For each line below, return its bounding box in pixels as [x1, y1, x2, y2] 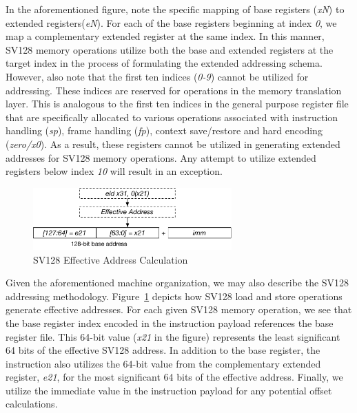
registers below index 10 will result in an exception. [6, 164, 223, 178]
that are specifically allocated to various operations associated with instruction [6, 109, 338, 124]
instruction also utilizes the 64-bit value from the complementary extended [6, 356, 321, 370]
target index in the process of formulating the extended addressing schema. [6, 56, 323, 70]
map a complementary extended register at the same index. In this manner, [6, 29, 325, 43]
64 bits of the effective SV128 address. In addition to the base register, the [6, 343, 320, 357]
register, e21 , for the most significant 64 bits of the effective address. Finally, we [6, 370, 343, 384]
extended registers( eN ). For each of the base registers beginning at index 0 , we [6, 15, 337, 30]
